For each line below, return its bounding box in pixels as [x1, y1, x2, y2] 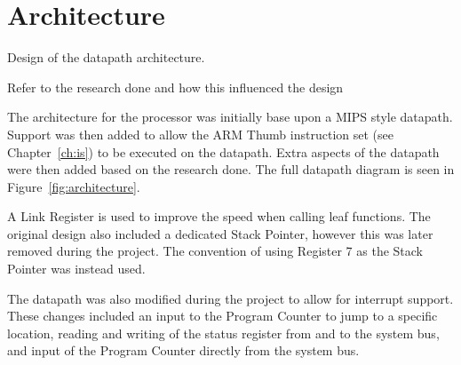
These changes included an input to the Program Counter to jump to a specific [7, 306, 438, 325]
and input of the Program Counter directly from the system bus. [7, 341, 360, 360]
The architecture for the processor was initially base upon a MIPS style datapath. [7, 107, 453, 126]
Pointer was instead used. [7, 259, 146, 278]
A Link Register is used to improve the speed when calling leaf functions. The [7, 207, 431, 226]
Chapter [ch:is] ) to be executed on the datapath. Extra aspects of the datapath [7, 142, 440, 161]
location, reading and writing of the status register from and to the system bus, [7, 323, 440, 342]
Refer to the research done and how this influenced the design [7, 77, 344, 96]
